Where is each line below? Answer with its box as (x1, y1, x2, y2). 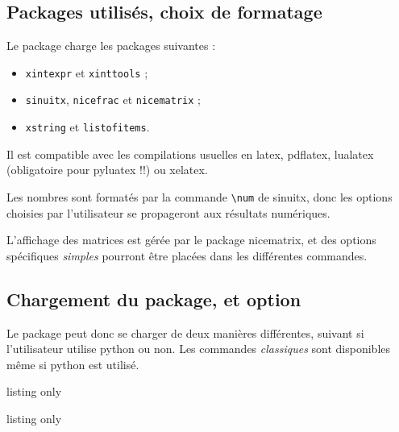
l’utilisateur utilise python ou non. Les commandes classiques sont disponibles (6, 340, 391, 357)
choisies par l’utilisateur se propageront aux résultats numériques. (6, 204, 330, 221)
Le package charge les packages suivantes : (6, 37, 216, 54)
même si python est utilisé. (6, 355, 139, 372)
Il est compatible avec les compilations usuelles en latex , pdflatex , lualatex (6, 145, 374, 162)
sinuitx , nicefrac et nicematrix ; (25, 91, 201, 108)
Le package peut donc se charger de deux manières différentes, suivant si (6, 324, 364, 341)
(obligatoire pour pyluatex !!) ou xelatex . (6, 161, 208, 178)
